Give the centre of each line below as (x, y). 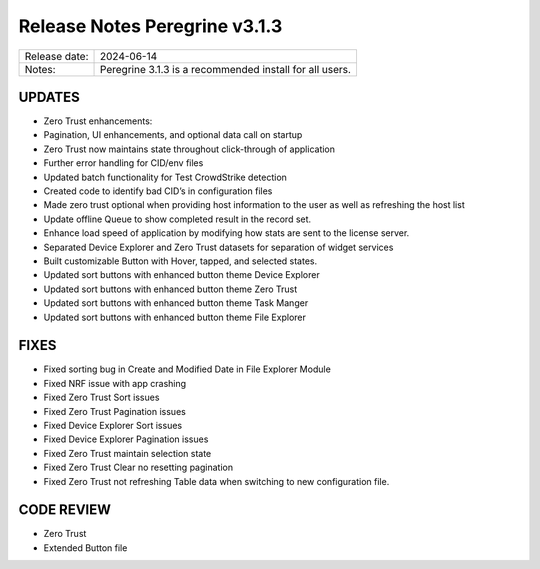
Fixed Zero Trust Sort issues (101, 397)
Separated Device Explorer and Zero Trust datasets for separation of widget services (218, 247)
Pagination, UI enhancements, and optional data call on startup (173, 135)
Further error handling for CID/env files (123, 163)
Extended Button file (85, 547)
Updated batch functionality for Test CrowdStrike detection (165, 177)
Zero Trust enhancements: (98, 121)
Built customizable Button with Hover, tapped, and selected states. (180, 261)
